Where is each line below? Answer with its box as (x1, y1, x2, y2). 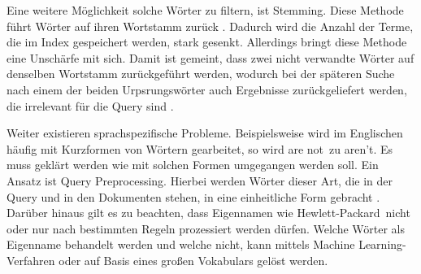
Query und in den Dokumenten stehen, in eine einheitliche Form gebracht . (7, 188, 380, 205)
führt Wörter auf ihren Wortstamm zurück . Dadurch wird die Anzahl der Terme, (7, 17, 414, 34)
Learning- (358, 236, 406, 253)
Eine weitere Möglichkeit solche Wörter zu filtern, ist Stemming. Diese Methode (7, 2, 404, 18)
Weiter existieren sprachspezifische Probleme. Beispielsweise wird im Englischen (7, 124, 403, 141)
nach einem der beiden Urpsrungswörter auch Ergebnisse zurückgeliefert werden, (7, 80, 407, 98)
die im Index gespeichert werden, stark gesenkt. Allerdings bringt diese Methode (7, 33, 407, 50)
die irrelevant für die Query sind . (7, 97, 174, 114)
